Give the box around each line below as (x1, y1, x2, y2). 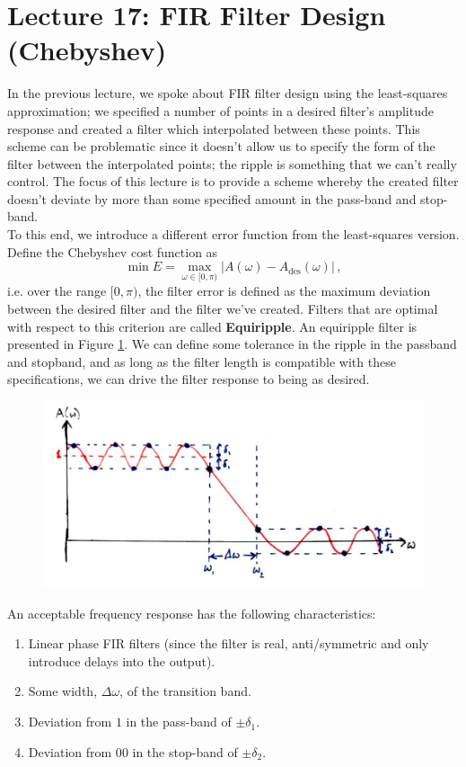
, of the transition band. (119, 682, 251, 700)
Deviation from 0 (28, 742, 122, 761)
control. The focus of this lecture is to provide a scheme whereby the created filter (7, 172, 459, 191)
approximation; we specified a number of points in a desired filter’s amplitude (7, 101, 434, 120)
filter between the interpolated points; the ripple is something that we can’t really (7, 154, 457, 173)
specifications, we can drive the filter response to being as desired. (7, 370, 370, 388)
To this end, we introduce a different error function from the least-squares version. (7, 225, 460, 244)
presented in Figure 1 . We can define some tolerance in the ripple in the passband (7, 334, 457, 353)
